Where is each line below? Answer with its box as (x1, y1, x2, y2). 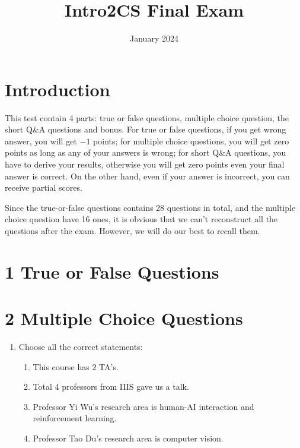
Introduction (5, 77, 110, 101)
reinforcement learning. (33, 412, 117, 424)
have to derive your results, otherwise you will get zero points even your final (5, 158, 285, 171)
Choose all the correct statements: (18, 340, 143, 353)
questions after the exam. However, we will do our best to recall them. (5, 225, 260, 236)
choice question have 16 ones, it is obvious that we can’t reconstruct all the (5, 213, 278, 225)
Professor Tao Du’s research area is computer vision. (33, 432, 224, 444)
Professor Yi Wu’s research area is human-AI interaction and (33, 400, 254, 412)
